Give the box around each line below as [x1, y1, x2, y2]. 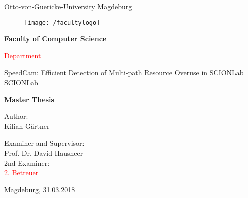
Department [4, 50, 41, 60]
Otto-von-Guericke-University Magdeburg [4, 1, 132, 11]
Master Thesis [4, 94, 54, 104]
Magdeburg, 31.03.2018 [4, 184, 75, 194]
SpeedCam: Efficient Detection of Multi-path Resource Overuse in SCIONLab [4, 67, 244, 78]
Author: [4, 111, 28, 121]
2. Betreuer [4, 167, 39, 178]
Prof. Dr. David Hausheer [4, 148, 84, 158]
